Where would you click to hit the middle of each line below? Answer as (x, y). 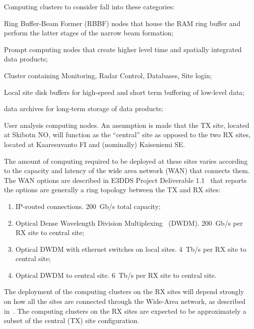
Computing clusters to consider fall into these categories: (89, 6)
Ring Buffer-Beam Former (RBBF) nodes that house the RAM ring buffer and (122, 23)
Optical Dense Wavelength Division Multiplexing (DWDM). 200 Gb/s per (129, 223)
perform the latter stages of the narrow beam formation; (89, 33)
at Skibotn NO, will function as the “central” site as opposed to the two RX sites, (127, 135)
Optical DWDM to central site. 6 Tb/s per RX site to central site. (116, 275)
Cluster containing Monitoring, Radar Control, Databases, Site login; (108, 75)
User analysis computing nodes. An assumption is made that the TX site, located (127, 125)
